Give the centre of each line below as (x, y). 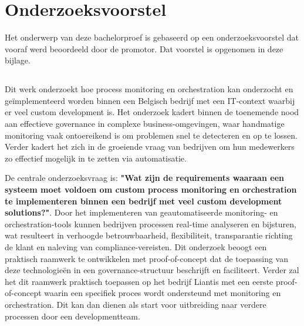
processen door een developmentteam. (72, 316)
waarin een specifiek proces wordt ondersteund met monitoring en (163, 293)
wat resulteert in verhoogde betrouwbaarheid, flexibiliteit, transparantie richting (149, 235)
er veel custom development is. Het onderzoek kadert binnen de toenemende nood (152, 112)
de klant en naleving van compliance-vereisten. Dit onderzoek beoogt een (136, 247)
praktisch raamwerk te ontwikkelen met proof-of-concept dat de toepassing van (146, 258)
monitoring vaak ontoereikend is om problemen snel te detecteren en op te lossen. (151, 135)
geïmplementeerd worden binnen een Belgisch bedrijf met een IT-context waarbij (150, 100)
